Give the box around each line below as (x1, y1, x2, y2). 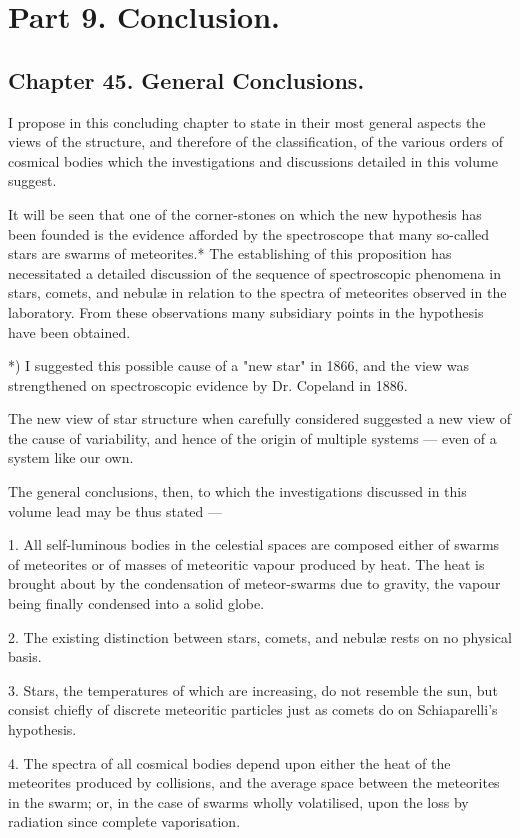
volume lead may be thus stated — (8, 500, 223, 521)
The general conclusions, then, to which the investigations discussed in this (8, 481, 467, 502)
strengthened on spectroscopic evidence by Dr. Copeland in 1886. (8, 374, 408, 395)
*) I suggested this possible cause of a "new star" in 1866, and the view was (8, 355, 470, 376)
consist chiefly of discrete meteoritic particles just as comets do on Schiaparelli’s (8, 699, 498, 720)
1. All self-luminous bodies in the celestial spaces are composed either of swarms (8, 534, 500, 555)
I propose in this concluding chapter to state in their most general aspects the (8, 111, 486, 132)
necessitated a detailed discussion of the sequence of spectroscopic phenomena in (8, 262, 501, 283)
